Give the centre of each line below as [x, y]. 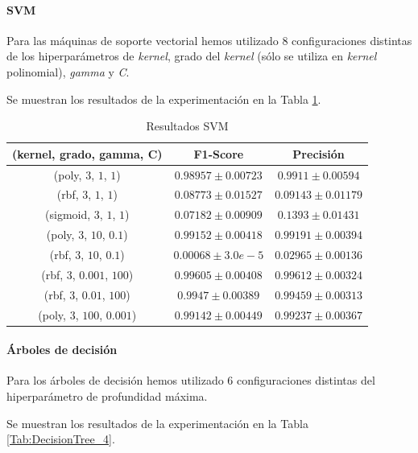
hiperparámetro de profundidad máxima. [107, 396]
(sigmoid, [68, 214]
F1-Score [219, 153]
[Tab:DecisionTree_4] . [61, 439]
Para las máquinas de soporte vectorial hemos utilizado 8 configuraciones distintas [209, 40]
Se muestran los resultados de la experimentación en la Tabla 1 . [164, 99]
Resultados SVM [187, 126]
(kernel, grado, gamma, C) [87, 153]
